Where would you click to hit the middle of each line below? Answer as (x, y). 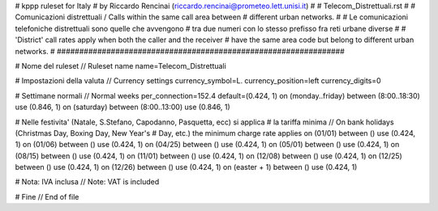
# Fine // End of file (47, 196)
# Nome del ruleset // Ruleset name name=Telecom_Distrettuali (120, 65)
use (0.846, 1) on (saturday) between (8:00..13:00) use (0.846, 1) (122, 107)
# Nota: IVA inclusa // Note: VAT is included (87, 182)
